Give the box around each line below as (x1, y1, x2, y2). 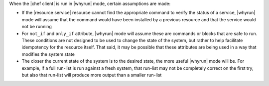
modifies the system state (21, 51, 75, 57)
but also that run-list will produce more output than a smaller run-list (21, 72, 162, 78)
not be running (21, 24, 52, 30)
